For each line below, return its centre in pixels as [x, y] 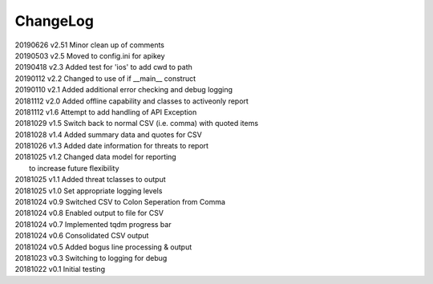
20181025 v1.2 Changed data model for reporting [95, 157]
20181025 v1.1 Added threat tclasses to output [90, 180]
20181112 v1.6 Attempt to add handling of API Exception [106, 112]
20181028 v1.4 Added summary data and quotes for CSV [108, 134]
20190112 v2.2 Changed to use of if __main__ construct [105, 78]
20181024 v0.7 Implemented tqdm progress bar [93, 224]
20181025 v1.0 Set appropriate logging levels [89, 191]
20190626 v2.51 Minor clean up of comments [89, 45]
